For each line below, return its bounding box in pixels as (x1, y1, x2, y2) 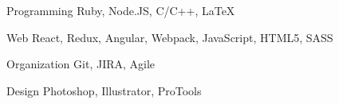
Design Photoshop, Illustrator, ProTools (6, 82, 202, 98)
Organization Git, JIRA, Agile (6, 56, 156, 72)
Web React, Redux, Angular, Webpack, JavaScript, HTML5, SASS (6, 29, 333, 45)
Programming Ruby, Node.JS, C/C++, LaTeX (6, 2, 235, 18)
